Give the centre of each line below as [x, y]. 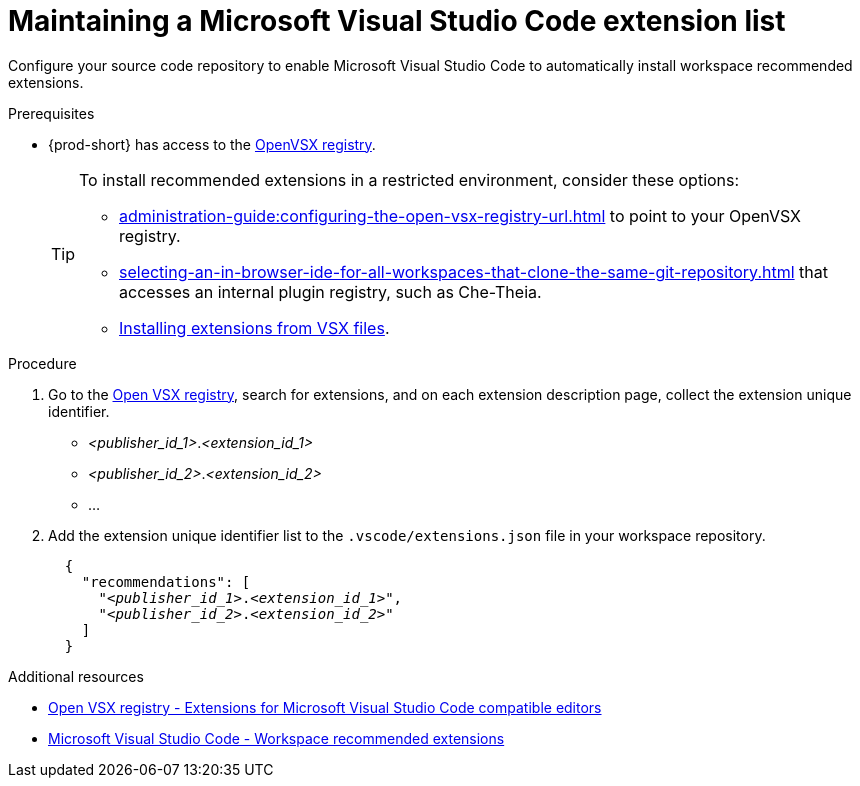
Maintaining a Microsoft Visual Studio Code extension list [397, 21]
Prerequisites [51, 113]
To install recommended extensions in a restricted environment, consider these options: [409, 179]
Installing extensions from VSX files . [254, 327]
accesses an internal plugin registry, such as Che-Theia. [330, 291]
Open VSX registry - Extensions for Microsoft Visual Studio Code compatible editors [325, 707]
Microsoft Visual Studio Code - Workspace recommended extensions [276, 738]
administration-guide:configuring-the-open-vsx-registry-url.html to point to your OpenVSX [460, 215]
